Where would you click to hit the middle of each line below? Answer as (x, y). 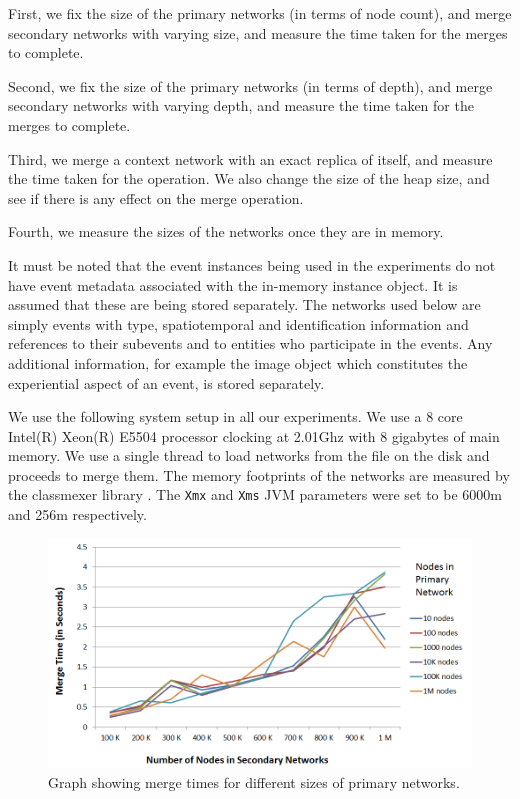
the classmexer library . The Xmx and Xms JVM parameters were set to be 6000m (255, 494)
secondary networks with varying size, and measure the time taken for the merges (258, 32)
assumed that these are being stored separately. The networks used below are (244, 304)
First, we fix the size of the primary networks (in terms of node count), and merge (260, 13)
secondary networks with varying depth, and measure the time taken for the (241, 105)
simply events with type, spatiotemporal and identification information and (238, 323)
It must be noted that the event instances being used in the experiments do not (252, 264)
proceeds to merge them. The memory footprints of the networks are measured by (259, 474)
